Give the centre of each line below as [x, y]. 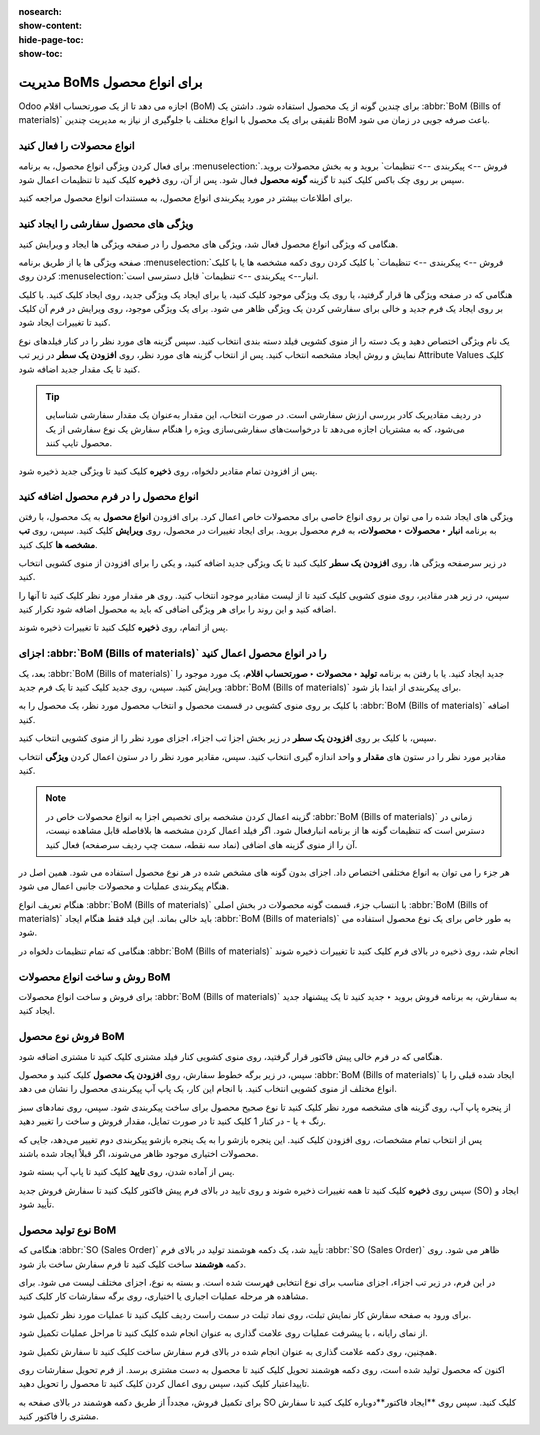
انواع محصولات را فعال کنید [76, 146]
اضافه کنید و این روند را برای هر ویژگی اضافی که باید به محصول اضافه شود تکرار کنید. [177, 609]
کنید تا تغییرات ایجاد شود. [64, 322]
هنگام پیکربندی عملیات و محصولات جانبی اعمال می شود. [124, 886]
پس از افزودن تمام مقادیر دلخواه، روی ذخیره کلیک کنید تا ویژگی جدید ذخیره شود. [168, 471]
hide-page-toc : [51, 39]
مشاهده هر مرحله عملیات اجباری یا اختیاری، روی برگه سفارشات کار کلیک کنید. [163, 1296]
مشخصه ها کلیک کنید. [58, 544]
